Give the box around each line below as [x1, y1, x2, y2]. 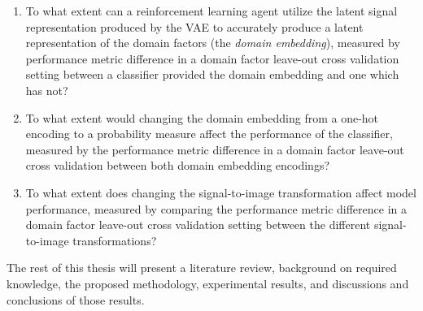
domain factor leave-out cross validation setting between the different [25, 216, 371, 233]
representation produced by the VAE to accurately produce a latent [25, 18, 364, 35]
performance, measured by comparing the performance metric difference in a [25, 200, 407, 217]
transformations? [72, 231, 157, 248]
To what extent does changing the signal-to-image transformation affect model [25, 184, 416, 201]
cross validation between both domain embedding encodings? [25, 157, 330, 174]
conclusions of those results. [7, 291, 145, 308]
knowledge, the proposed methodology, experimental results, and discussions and [7, 274, 409, 292]
